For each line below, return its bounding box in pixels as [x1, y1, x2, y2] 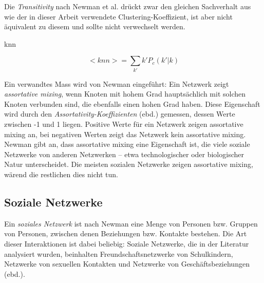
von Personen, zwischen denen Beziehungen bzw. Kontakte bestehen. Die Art [4, 228, 247, 239]
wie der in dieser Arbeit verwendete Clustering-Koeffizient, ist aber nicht [4, 11, 233, 22]
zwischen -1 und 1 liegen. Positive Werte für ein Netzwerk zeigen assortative [4, 119, 243, 129]
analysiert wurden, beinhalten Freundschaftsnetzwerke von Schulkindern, [4, 248, 233, 259]
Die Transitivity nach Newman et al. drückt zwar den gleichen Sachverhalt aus [4, 1, 251, 11]
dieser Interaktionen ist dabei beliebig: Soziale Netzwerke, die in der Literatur [4, 238, 249, 249]
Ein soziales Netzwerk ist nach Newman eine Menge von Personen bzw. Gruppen [4, 218, 258, 229]
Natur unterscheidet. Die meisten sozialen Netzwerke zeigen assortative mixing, [4, 159, 253, 169]
